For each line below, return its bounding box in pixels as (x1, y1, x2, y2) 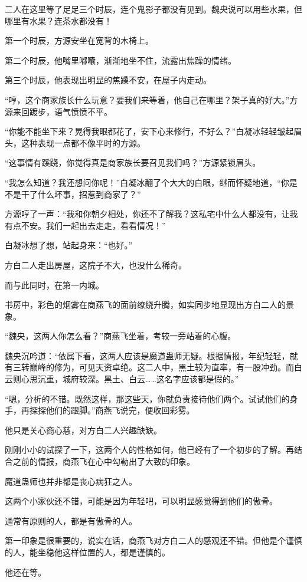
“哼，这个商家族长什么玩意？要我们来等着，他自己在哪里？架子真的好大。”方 (5, 93, 298, 106)
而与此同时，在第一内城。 (5, 278, 104, 291)
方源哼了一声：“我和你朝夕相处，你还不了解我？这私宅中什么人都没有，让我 (5, 208, 298, 220)
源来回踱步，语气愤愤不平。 (5, 105, 112, 117)
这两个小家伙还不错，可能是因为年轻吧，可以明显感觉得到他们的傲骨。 (5, 495, 277, 507)
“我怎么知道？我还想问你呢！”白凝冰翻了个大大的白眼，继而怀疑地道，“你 (5, 176, 289, 188)
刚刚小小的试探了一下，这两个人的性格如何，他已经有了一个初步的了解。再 (5, 443, 294, 456)
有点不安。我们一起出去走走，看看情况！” (5, 219, 166, 231)
